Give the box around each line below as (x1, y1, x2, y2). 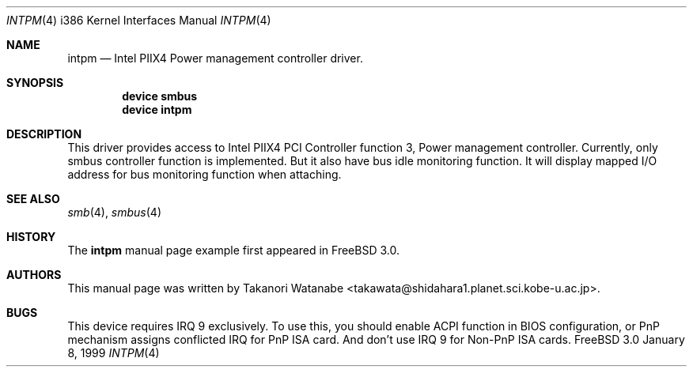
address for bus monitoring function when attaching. (67, 168, 342, 181)
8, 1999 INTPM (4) (67, 346, 160, 360)
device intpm (122, 103, 192, 116)
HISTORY (6, 230, 56, 243)
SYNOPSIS (6, 76, 64, 89)
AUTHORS (6, 268, 62, 281)
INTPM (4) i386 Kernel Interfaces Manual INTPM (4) (6, 13, 271, 27)
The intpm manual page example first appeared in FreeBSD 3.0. (67, 243, 400, 257)
